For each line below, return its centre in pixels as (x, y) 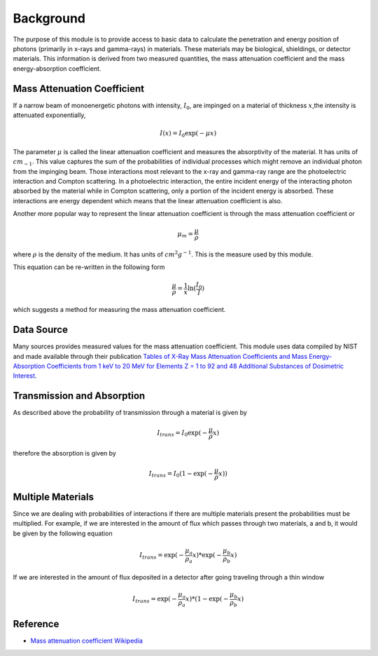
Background (49, 18)
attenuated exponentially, (49, 115)
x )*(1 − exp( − (207, 599)
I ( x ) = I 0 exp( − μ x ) (188, 134)
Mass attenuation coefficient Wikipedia (87, 641)
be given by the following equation (63, 533)
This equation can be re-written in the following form (89, 267)
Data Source (40, 330)
